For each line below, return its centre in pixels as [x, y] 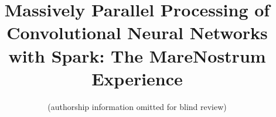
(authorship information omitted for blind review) [137, 106]
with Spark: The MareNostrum [137, 55]
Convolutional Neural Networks [137, 32]
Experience [137, 78]
